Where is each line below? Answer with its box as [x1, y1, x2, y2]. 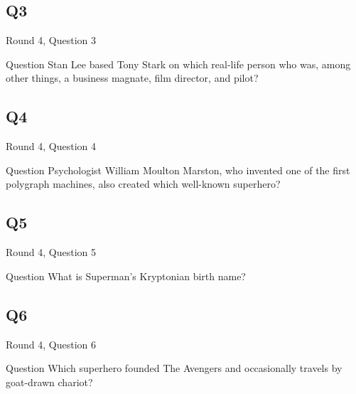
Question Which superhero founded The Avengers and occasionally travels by [6, 361, 342, 376]
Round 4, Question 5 [6, 245, 97, 260]
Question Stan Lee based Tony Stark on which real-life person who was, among [6, 56, 351, 71]
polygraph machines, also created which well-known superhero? [6, 176, 281, 191]
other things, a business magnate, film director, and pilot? [6, 70, 259, 85]
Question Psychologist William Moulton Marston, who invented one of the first [6, 162, 350, 177]
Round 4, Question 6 [6, 336, 97, 351]
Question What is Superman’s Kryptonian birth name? [6, 268, 246, 283]
